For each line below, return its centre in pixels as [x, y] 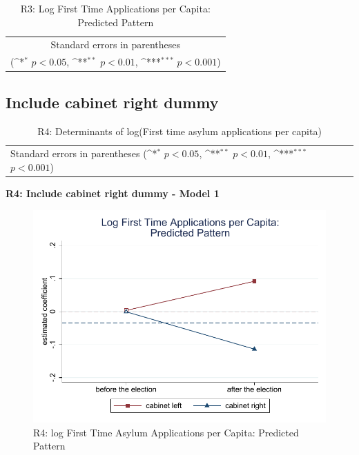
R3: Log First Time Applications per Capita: [115, 8]
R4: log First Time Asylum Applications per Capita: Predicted [166, 432]
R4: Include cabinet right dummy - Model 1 [113, 193]
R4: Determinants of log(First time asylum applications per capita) [179, 131]
